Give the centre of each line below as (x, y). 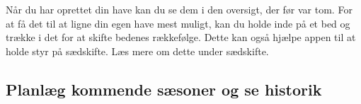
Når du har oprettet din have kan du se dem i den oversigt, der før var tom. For (179, 9)
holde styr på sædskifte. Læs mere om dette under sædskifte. (137, 51)
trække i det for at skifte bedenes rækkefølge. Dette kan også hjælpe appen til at (181, 37)
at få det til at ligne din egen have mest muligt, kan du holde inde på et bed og (178, 23)
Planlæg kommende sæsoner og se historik (164, 89)
